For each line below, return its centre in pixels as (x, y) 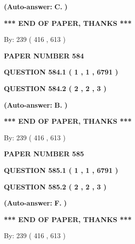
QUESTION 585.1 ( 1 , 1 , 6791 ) (61, 170)
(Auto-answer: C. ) (36, 6)
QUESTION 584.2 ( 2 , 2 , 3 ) (55, 88)
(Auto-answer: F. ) (35, 203)
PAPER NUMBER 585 (44, 154)
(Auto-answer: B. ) (36, 104)
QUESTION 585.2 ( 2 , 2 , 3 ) (55, 186)
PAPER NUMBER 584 (44, 55)
